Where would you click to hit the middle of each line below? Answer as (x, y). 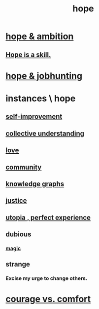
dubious (18, 235)
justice (16, 201)
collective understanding (45, 133)
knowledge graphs (35, 184)
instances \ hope (41, 98)
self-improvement (34, 117)
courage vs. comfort (48, 299)
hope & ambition (40, 36)
